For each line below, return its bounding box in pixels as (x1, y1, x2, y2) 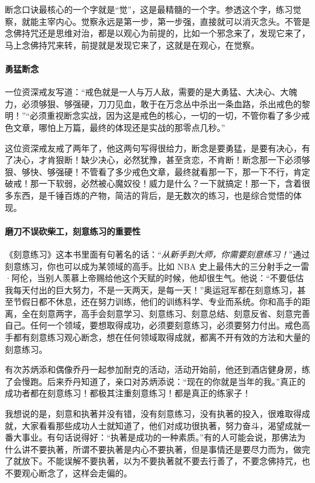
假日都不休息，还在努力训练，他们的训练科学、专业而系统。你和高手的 (21, 295, 302, 308)
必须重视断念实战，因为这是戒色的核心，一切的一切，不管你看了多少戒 (30, 109, 310, 122)
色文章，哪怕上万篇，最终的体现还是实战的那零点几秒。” (5, 121, 225, 133)
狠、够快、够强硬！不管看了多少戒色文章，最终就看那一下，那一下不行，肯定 (5, 165, 310, 178)
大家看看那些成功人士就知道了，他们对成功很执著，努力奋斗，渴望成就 (21, 419, 302, 431)
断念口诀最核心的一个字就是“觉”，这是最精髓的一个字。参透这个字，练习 (5, 3, 293, 15)
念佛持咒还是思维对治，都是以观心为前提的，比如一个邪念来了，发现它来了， (5, 27, 310, 39)
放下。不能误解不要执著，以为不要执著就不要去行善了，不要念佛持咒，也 (21, 455, 310, 467)
